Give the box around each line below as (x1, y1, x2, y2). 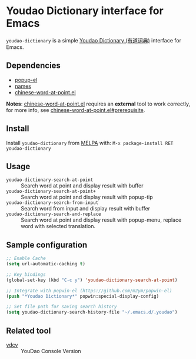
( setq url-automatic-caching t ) (6, 261, 85, 267)
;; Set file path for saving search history (6, 304, 117, 310)
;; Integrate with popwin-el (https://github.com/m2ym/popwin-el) (6, 288, 172, 294)
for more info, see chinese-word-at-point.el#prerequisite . (6, 106, 145, 113)
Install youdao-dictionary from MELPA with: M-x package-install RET (6, 139, 174, 146)
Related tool (6, 325, 51, 335)
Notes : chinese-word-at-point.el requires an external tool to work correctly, (6, 100, 191, 107)
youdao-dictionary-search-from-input (6, 200, 99, 206)
